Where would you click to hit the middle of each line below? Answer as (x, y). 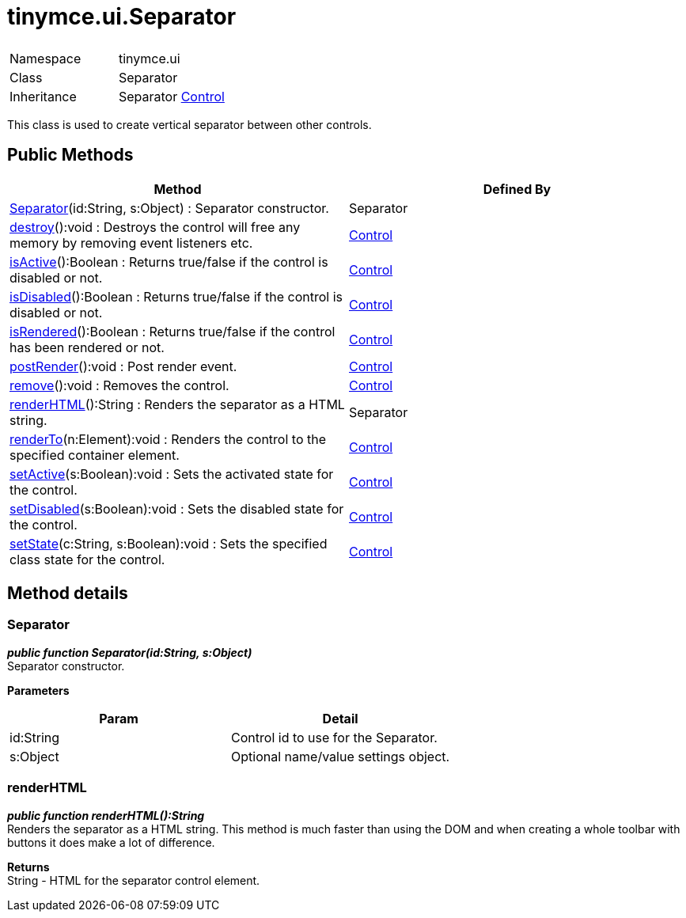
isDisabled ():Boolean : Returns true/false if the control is (176, 296)
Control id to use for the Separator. (334, 737)
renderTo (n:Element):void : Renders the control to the (168, 439)
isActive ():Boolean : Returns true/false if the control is (169, 262)
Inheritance (43, 96)
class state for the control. (87, 559)
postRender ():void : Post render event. (123, 366)
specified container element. (95, 455)
